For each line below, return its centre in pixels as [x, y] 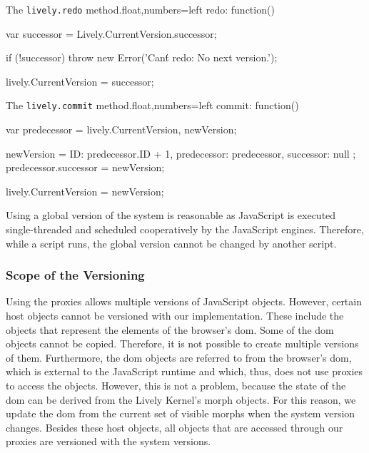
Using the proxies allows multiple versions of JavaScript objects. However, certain [184, 301]
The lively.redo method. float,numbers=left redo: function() [140, 9]
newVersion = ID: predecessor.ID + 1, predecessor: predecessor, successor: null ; [181, 153]
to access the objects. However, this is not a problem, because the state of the [176, 386]
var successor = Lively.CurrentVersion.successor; [111, 33]
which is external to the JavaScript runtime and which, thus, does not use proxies [184, 371]
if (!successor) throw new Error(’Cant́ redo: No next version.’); [142, 57]
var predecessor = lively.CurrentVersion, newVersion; [121, 129]
